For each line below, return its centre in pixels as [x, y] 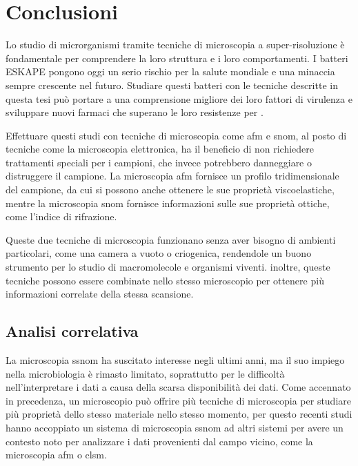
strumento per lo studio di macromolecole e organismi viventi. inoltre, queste [168, 267]
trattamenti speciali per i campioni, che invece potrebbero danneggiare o [159, 162]
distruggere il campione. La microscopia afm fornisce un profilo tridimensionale [172, 176]
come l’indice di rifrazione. [61, 216]
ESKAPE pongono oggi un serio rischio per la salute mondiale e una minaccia [170, 71]
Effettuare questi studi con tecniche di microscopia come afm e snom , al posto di [176, 135]
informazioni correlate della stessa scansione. [100, 294]
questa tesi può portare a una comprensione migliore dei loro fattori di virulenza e [179, 98]
